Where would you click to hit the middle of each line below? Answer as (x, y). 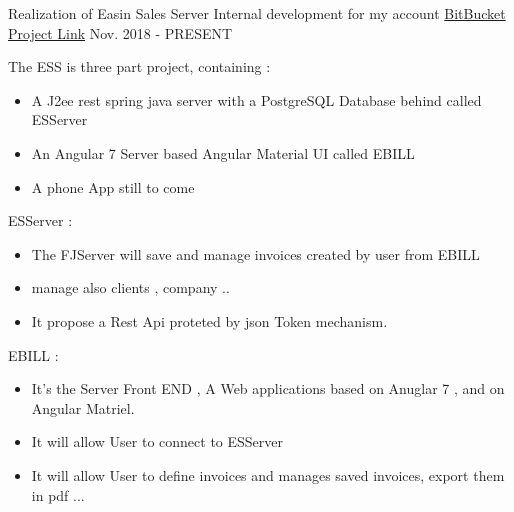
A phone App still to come (113, 186)
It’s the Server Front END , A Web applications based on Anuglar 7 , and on (268, 388)
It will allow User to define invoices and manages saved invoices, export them (268, 474)
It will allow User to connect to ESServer (157, 441)
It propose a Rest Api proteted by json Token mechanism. (209, 320)
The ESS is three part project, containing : (139, 66)
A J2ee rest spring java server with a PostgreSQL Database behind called (256, 99)
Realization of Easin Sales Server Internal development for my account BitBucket (257, 13)
